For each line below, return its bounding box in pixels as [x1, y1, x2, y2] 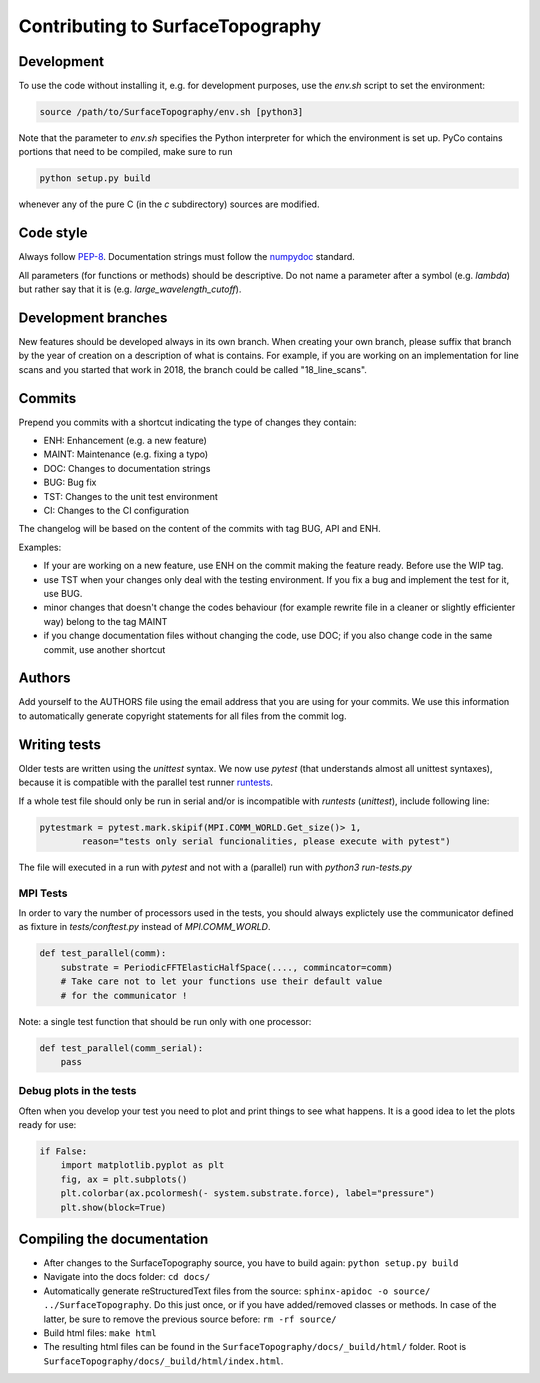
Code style [18, 225, 88, 242]
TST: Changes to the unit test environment [43, 490, 219, 502]
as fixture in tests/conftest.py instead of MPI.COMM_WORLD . [18, 921, 271, 933]
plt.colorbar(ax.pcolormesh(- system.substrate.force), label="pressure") [60, 1188, 435, 1199]
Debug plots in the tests [18, 1084, 137, 1098]
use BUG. [43, 587, 83, 599]
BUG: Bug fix [43, 476, 97, 489]
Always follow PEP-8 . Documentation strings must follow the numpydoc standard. [18, 251, 355, 263]
